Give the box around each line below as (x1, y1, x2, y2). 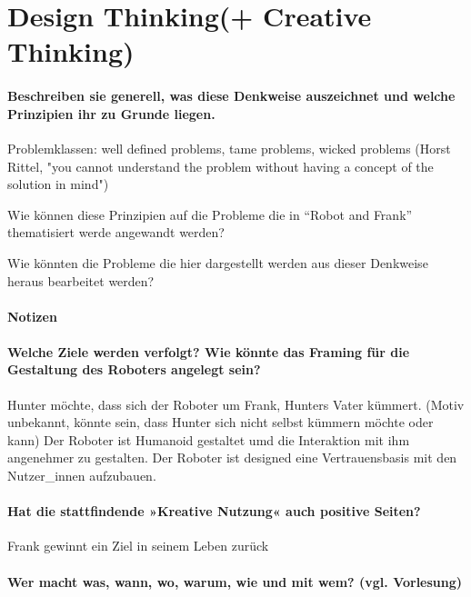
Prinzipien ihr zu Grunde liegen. (7, 104, 215, 123)
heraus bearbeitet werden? (7, 271, 155, 290)
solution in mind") (7, 174, 109, 194)
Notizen (7, 306, 57, 325)
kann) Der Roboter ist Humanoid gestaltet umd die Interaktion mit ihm (7, 430, 410, 449)
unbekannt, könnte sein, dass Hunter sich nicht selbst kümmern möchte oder (7, 413, 434, 432)
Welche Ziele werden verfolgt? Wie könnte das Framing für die (7, 342, 410, 361)
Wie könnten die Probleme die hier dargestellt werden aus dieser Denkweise (7, 253, 428, 272)
